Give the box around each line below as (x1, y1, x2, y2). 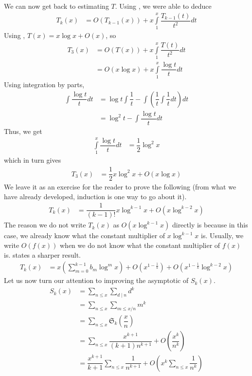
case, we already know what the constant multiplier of (4, 230, 165, 241)
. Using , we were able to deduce (115, 1, 212, 11)
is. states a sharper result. (4, 249, 81, 260)
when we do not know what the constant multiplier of (59, 240, 220, 250)
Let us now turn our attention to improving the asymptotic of (4, 275, 189, 285)
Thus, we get (4, 126, 42, 136)
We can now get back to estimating (4, 1, 109, 11)
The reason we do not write (4, 220, 86, 230)
